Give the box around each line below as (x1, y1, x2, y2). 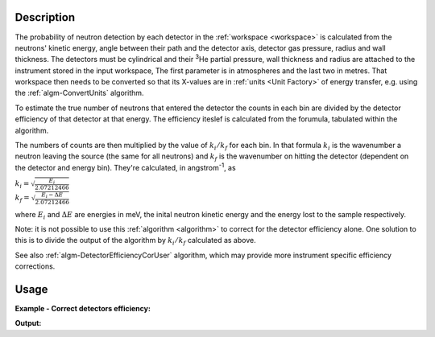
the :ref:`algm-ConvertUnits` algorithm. (14, 88, 144, 98)
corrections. (14, 261, 56, 271)
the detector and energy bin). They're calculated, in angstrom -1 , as (14, 162, 237, 172)
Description (14, 10, 76, 24)
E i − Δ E (41, 191, 64, 200)
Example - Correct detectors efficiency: (14, 304, 151, 314)
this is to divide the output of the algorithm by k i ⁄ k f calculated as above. (14, 236, 257, 247)
